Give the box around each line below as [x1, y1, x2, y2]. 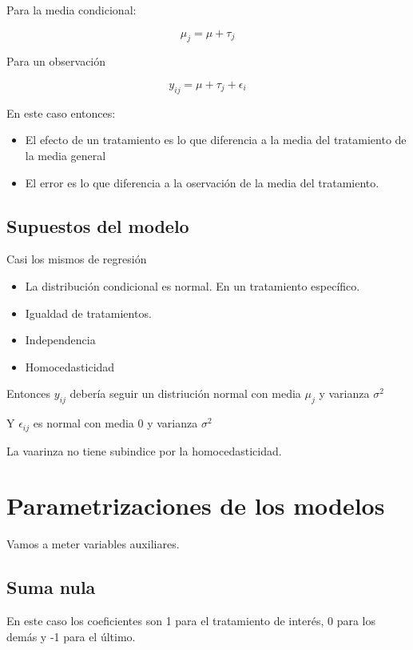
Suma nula [6, 575, 96, 600]
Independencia [25, 331, 96, 348]
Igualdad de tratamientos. [25, 304, 152, 321]
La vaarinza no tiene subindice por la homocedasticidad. [6, 442, 282, 459]
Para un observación [6, 53, 106, 70]
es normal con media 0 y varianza [33, 415, 198, 431]
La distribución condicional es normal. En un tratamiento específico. [25, 277, 360, 294]
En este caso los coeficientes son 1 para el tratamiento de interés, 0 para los [6, 612, 376, 629]
